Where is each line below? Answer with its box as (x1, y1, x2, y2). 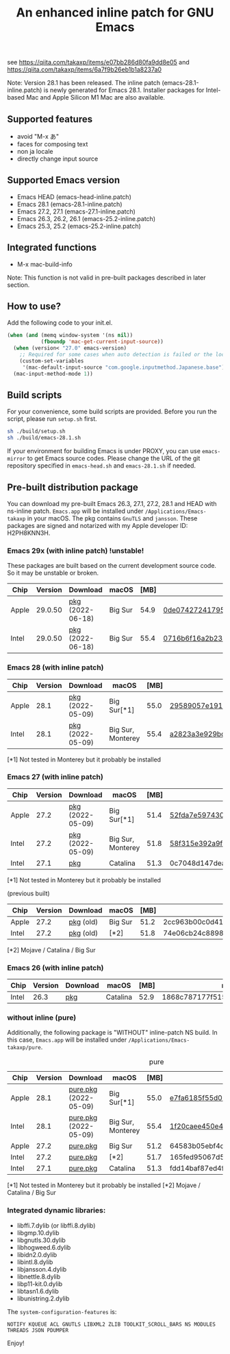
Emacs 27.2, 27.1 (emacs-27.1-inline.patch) (16, 207, 136, 216)
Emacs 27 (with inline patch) (7, 772, 104, 782)
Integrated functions (7, 242, 97, 253)
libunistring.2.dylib (16, 1294, 70, 1303)
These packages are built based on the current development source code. (7, 562, 217, 570)
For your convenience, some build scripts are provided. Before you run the (7, 407, 217, 416)
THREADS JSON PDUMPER (7, 1327, 69, 1333)
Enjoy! (7, 1339, 25, 1347)
